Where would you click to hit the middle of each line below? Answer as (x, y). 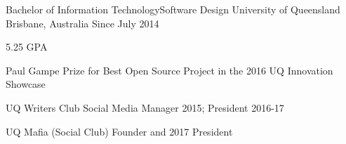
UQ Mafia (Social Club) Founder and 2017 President (119, 131)
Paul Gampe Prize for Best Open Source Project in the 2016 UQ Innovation (169, 70)
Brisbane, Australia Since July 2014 (82, 23)
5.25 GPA (27, 47)
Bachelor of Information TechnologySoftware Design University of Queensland (173, 9)
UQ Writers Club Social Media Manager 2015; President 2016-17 (145, 107)
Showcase (26, 84)
